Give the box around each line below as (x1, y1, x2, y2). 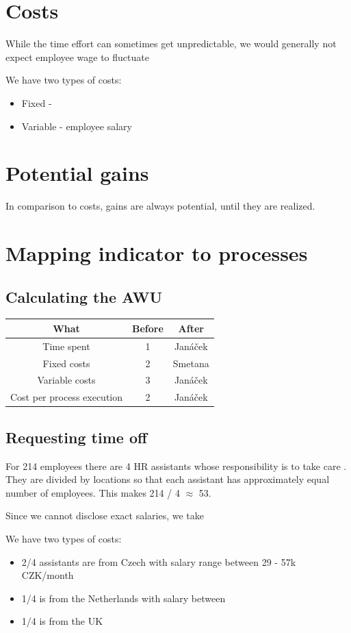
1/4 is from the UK (21, 614, 103, 628)
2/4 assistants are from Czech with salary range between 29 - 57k (21, 554, 296, 569)
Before (132, 321, 164, 335)
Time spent (42, 338, 90, 353)
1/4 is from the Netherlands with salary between (21, 591, 226, 605)
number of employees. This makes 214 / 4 (5, 485, 180, 499)
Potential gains (5, 159, 149, 187)
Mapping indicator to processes (5, 239, 308, 266)
